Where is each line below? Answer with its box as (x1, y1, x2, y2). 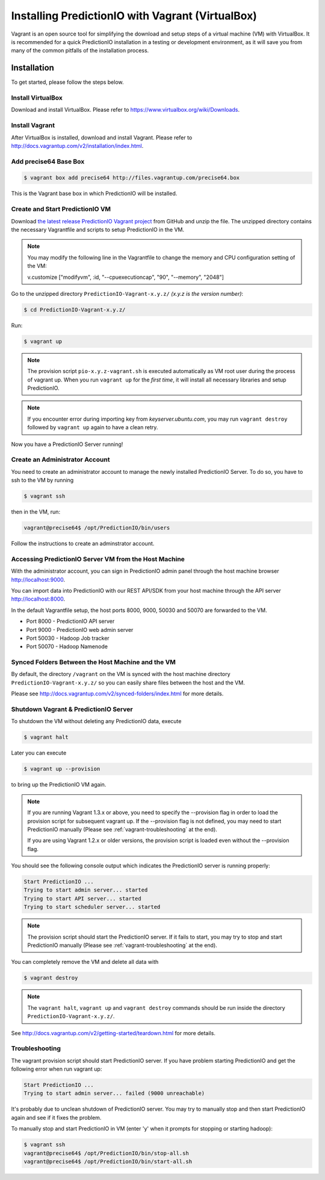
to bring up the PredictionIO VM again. (11, 781, 107, 788)
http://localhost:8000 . (11, 595, 66, 603)
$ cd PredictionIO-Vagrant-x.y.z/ (23, 306, 126, 313)
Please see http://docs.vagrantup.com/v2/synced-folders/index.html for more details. (11, 690, 224, 697)
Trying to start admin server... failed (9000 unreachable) (23, 1090, 205, 1097)
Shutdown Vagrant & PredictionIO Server (11, 705, 133, 713)
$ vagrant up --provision (23, 765, 101, 773)
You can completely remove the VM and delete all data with (11, 958, 159, 966)
